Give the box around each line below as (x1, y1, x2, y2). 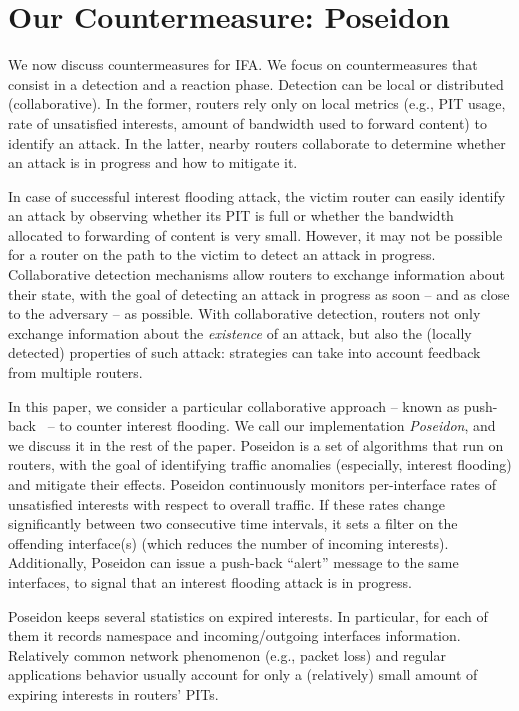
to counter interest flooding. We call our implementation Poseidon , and (59, 415, 496, 436)
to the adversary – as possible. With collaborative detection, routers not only (8, 303, 481, 324)
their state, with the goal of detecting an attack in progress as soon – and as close (8, 283, 510, 304)
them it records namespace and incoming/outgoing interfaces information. (8, 625, 461, 646)
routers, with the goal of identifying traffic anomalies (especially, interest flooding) (8, 454, 512, 475)
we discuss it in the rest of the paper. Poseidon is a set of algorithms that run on (8, 434, 504, 455)
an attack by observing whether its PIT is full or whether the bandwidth (8, 205, 454, 226)
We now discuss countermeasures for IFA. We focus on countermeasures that (8, 54, 478, 75)
